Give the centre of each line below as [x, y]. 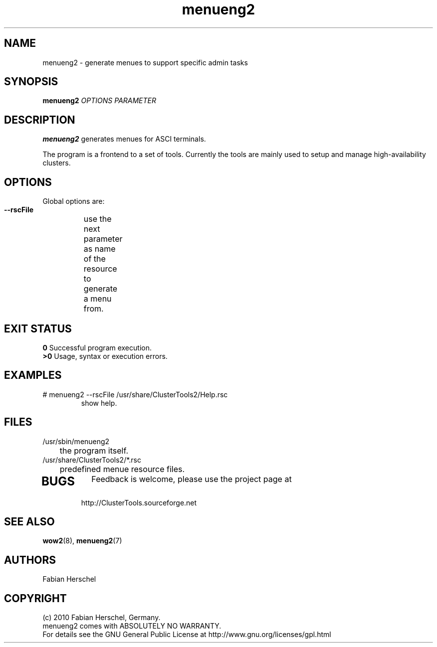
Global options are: [74, 201]
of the [95, 259]
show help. [99, 403]
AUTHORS [30, 560]
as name [100, 249]
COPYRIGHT [35, 598]
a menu [98, 299]
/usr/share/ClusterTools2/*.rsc [92, 460]
